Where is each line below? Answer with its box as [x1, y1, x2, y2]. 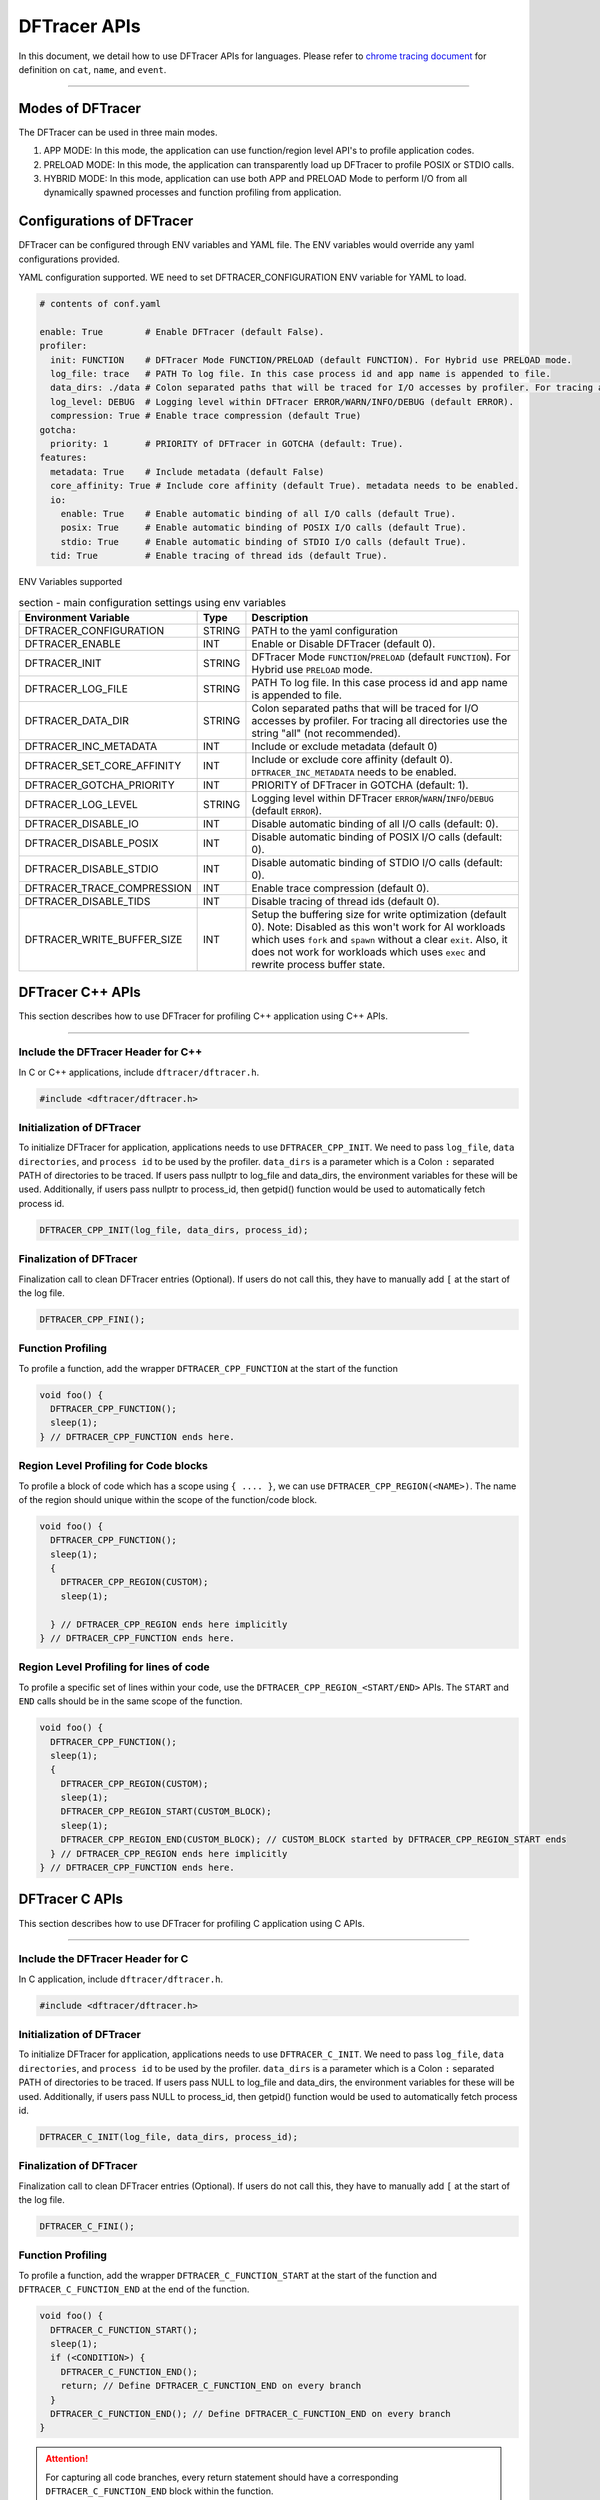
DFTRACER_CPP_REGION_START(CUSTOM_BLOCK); [60, 1806, 272, 1817]
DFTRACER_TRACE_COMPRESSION [24, 881, 192, 895]
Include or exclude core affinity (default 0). [251, 752, 454, 766]
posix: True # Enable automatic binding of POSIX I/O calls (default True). [60, 522, 467, 534]
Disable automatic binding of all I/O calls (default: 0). [251, 816, 499, 830]
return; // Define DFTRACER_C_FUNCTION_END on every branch [60, 2380, 362, 2392]
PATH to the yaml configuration [251, 623, 399, 637]
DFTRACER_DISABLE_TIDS [24, 894, 151, 908]
